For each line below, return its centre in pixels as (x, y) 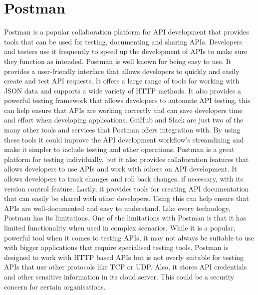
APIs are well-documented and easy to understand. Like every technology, (117, 208)
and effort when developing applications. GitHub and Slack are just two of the (124, 120)
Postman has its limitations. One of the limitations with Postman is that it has (125, 218)
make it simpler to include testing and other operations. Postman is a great (119, 149)
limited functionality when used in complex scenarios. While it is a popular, (120, 227)
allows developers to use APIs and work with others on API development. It (121, 169)
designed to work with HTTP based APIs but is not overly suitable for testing (124, 257)
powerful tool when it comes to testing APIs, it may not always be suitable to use (129, 237)
